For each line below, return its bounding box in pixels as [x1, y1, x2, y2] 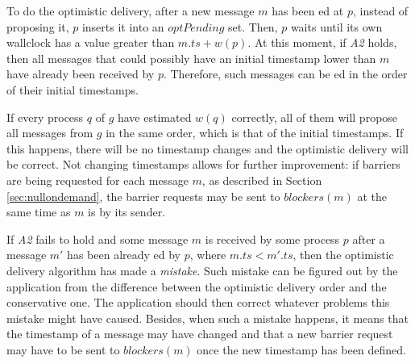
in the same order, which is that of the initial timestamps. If [106, 124, 404, 141]
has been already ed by [67, 246, 181, 263]
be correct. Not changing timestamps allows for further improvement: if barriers [6, 156, 400, 173]
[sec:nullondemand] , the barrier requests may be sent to [6, 187, 280, 204]
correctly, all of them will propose [231, 108, 398, 125]
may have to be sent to [6, 341, 120, 358]
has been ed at [272, 2, 344, 19]
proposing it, [6, 18, 69, 35]
